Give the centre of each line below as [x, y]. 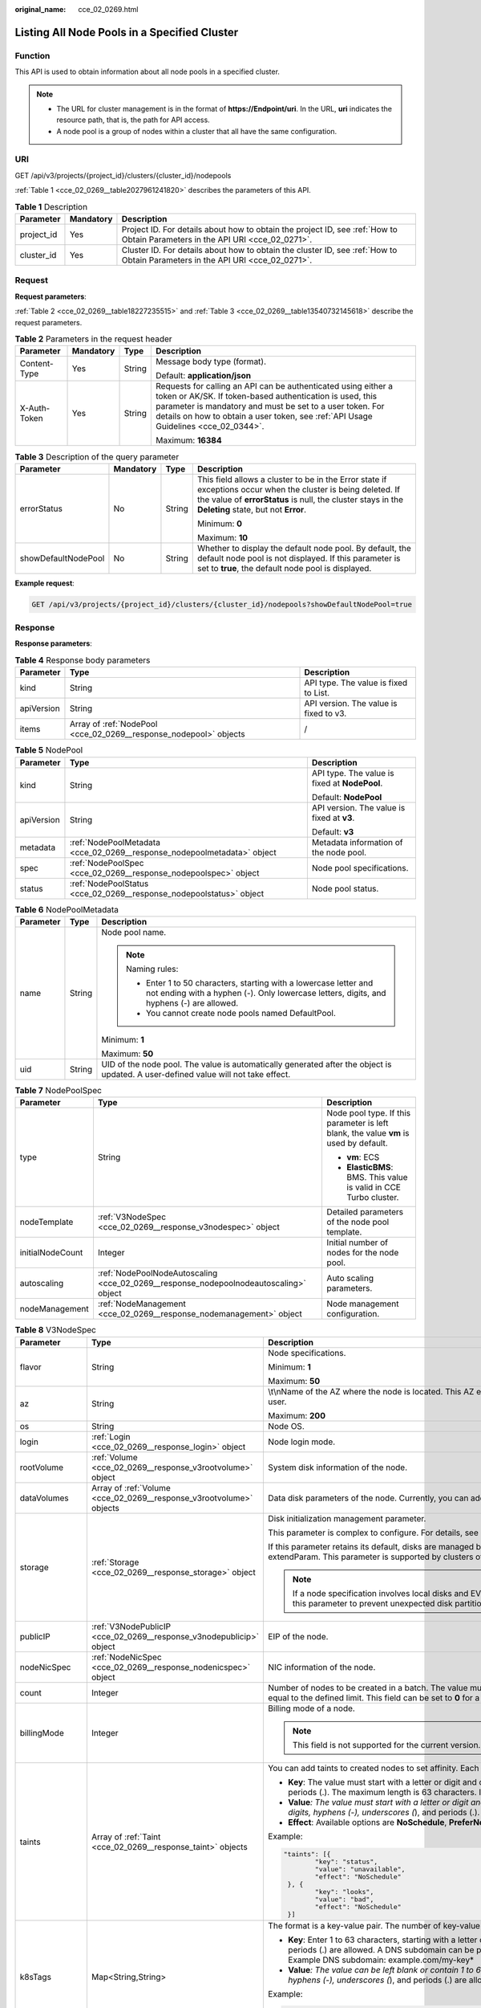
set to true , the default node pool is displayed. [285, 568]
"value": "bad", [344, 1899]
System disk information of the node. [338, 1467]
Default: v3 [333, 831]
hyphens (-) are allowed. [192, 1002]
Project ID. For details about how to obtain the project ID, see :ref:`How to [260, 230]
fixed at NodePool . [347, 783]
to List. [317, 693]
